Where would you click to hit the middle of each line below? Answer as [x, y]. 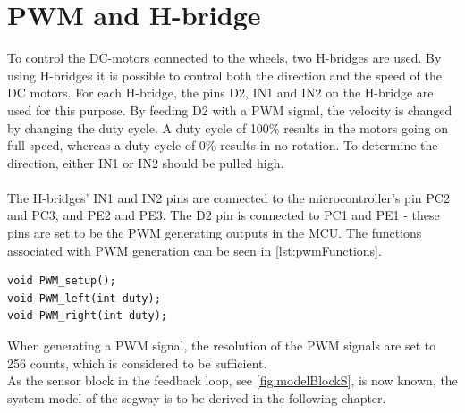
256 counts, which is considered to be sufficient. [137, 362]
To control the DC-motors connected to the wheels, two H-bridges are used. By [224, 58]
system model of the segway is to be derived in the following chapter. [197, 397]
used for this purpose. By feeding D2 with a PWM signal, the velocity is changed [230, 110]
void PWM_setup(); [62, 281]
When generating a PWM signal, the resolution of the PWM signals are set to [222, 346]
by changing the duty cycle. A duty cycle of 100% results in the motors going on [228, 127]
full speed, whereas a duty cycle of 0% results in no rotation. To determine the [223, 145]
